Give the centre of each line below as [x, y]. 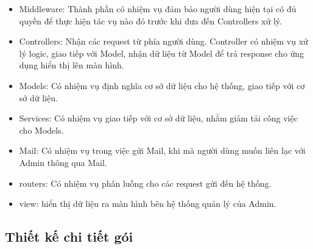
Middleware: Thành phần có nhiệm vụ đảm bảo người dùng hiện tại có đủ [158, 9]
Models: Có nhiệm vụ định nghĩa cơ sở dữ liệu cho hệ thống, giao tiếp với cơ [162, 85]
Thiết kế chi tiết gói [69, 236]
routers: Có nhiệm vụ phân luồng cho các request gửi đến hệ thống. [145, 183]
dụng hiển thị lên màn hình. [72, 65]
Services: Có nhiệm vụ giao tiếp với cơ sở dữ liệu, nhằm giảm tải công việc [158, 118]
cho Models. [41, 130]
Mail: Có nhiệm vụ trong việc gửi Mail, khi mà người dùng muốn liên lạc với [162, 150]
